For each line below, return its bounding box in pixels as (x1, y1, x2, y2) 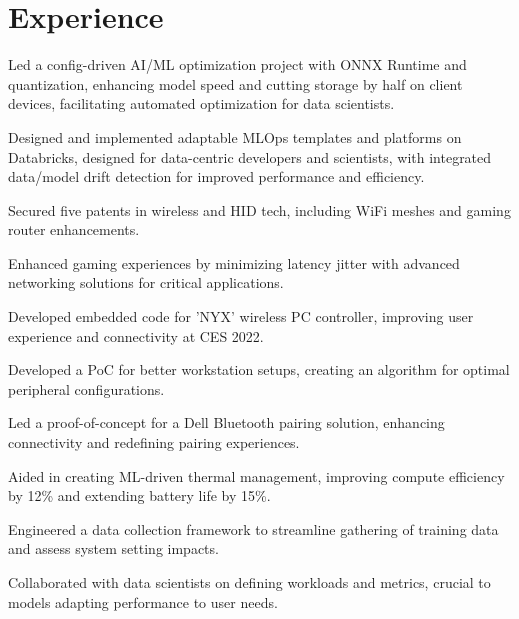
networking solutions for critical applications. (8, 272, 284, 293)
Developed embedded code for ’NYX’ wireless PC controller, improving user (8, 306, 474, 327)
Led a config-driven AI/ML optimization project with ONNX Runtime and (8, 54, 467, 75)
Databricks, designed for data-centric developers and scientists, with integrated (8, 146, 492, 167)
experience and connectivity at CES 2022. (8, 325, 264, 346)
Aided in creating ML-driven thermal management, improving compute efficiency (8, 465, 505, 486)
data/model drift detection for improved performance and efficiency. (8, 166, 425, 187)
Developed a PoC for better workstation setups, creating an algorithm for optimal (8, 359, 510, 380)
